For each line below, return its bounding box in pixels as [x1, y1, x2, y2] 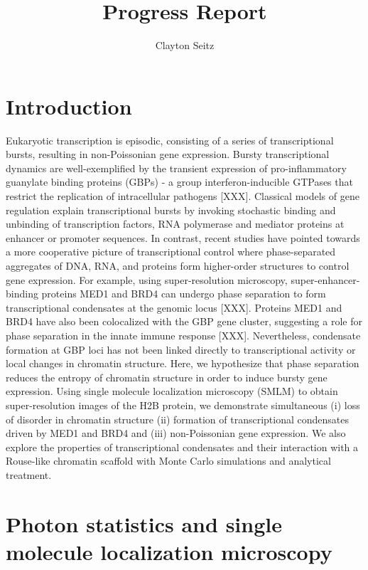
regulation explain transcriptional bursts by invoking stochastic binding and [6, 202, 336, 217]
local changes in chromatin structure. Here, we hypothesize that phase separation [6, 356, 359, 371]
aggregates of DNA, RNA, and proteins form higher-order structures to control [6, 258, 350, 273]
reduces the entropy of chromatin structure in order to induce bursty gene [6, 369, 328, 384]
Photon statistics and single [6, 509, 282, 538]
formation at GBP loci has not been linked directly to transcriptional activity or [6, 342, 356, 357]
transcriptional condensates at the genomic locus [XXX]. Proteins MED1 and [6, 300, 342, 315]
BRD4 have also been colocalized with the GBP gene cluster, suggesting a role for [6, 314, 362, 329]
